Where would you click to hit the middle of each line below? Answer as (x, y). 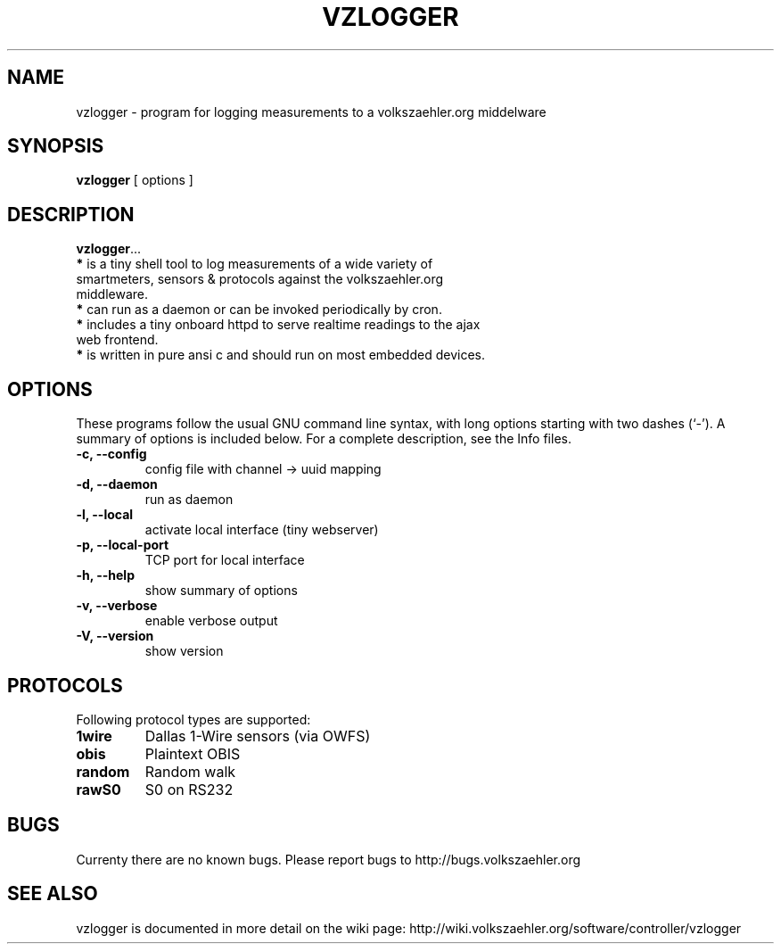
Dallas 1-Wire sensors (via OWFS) (258, 736)
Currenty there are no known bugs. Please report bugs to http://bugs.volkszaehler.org (329, 859)
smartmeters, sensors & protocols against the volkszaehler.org (260, 279)
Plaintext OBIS (193, 753)
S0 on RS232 (189, 789)
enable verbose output (211, 621)
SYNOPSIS (56, 146)
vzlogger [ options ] (135, 180)
